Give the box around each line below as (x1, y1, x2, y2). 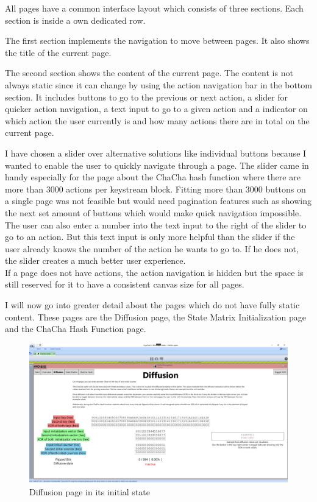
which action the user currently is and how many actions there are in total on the (5, 114, 310, 127)
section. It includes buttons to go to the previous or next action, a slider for (5, 90, 288, 103)
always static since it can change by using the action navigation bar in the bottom (5, 78, 312, 91)
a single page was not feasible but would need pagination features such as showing (5, 194, 312, 207)
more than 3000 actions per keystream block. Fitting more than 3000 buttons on (5, 182, 306, 195)
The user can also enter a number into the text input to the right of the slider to (5, 218, 307, 231)
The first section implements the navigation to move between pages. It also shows (5, 34, 310, 47)
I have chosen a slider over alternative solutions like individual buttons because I (5, 146, 307, 159)
